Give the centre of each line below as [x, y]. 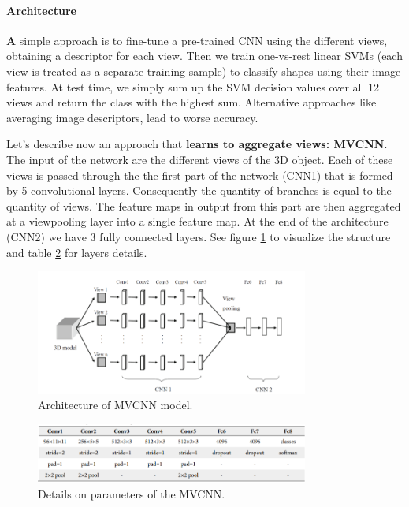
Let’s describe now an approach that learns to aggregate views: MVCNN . [197, 144]
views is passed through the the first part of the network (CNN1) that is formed [200, 175]
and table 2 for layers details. [77, 252]
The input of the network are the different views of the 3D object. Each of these [200, 159]
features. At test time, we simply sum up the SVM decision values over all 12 [193, 86]
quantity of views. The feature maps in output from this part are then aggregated [204, 205]
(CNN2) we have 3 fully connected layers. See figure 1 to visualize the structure [199, 236]
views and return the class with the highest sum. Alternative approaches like [191, 102]
